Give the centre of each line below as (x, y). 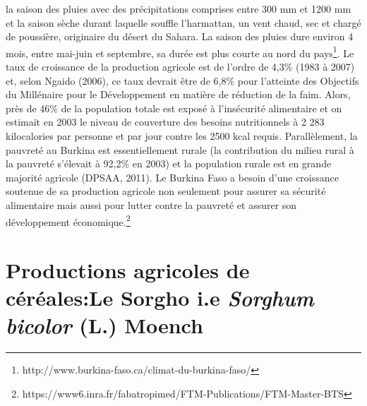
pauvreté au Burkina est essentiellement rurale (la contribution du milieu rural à (180, 149)
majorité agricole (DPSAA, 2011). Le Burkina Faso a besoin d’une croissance (172, 177)
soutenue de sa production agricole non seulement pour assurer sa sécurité (166, 191)
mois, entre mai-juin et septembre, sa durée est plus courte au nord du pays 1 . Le (180, 52)
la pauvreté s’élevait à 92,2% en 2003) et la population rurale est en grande (169, 163)
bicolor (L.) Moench (104, 326)
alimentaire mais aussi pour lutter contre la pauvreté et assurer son (151, 204)
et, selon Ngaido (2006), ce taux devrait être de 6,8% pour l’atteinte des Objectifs (182, 80)
